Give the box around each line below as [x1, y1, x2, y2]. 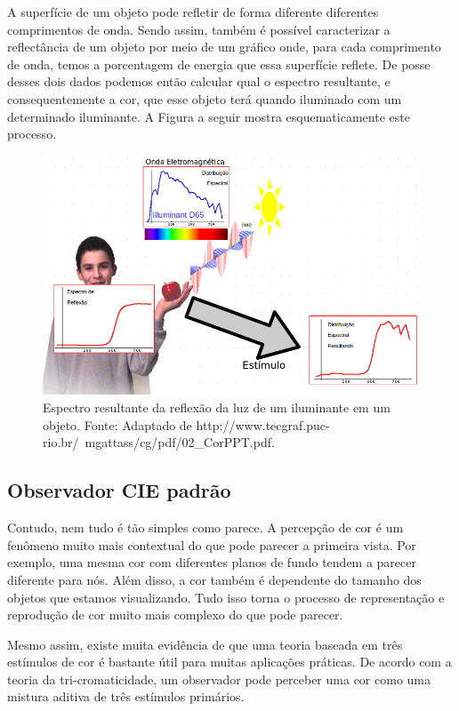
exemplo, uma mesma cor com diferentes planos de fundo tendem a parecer [7, 553, 416, 571]
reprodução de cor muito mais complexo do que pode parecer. [7, 605, 343, 624]
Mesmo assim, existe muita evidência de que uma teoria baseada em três [7, 635, 403, 653]
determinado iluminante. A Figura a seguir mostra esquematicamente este [7, 107, 410, 125]
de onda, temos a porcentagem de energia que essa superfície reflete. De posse [7, 54, 431, 73]
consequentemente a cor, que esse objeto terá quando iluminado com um [7, 89, 402, 108]
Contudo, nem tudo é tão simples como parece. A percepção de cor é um [7, 518, 404, 537]
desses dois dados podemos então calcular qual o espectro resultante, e [7, 72, 391, 91]
